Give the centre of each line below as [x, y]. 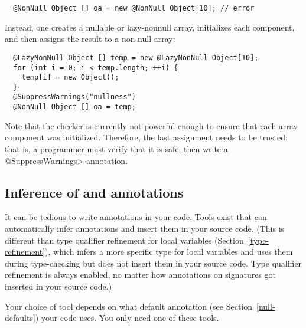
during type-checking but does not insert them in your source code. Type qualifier [153, 263]
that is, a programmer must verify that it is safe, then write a [116, 148]
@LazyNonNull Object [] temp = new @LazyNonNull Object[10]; [136, 58]
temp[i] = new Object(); [70, 78]
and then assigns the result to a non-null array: [90, 39]
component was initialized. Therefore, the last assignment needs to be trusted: [146, 137]
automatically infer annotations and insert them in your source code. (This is [145, 228]
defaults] [20, 318]
